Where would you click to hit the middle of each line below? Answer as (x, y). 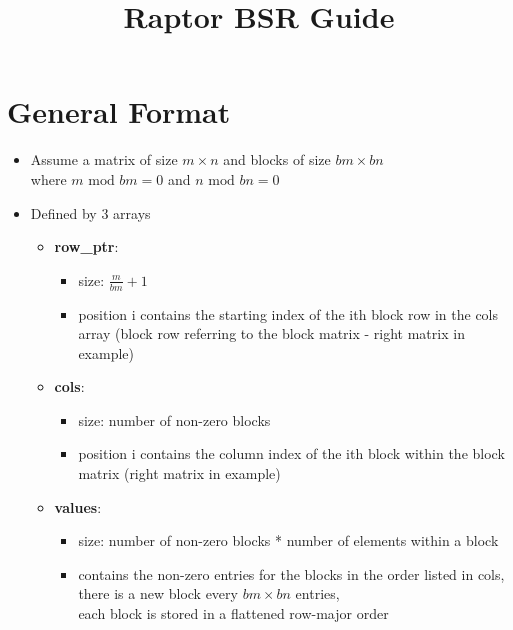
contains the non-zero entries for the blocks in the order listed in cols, (291, 573)
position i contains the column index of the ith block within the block (291, 453)
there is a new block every (158, 593)
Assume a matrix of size (104, 159)
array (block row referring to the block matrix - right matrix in (271, 333)
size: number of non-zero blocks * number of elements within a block (288, 540)
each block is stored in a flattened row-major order (233, 613)
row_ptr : (86, 246)
